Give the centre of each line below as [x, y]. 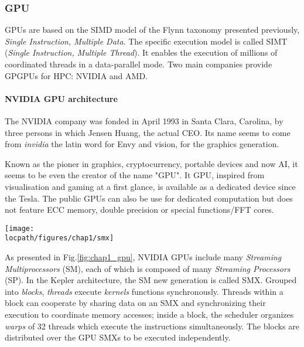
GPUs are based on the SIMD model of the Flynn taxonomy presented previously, [152, 30]
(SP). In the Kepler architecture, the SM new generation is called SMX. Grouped [151, 280]
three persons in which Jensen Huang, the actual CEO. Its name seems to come [148, 132]
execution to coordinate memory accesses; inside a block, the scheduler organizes [149, 314]
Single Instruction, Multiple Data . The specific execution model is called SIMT [146, 41]
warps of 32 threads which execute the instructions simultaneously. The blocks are [152, 326]
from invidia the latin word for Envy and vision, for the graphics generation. [142, 144]
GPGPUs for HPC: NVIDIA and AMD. [76, 75]
